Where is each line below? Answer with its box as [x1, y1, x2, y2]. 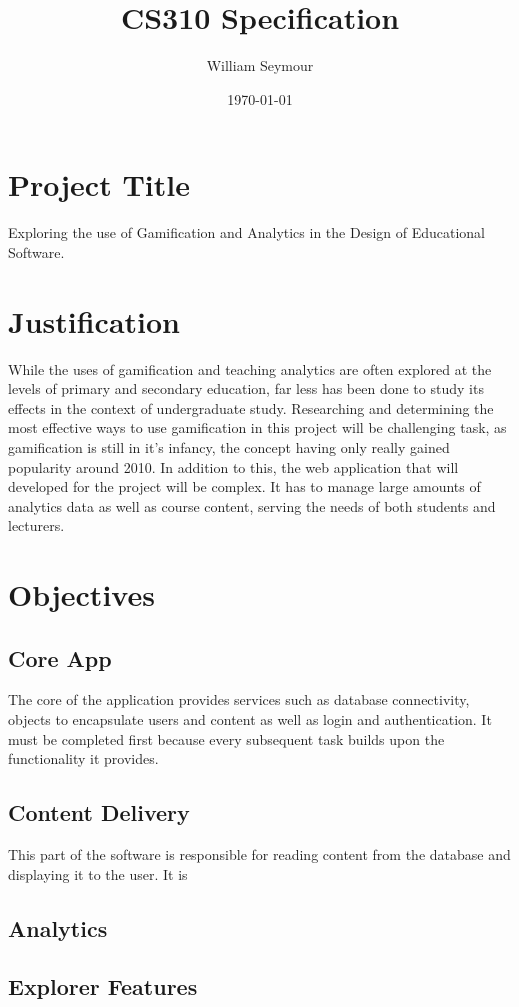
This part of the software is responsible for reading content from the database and [8, 844, 511, 865]
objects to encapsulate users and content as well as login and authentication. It [8, 709, 492, 730]
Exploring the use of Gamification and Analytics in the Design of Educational [8, 222, 486, 243]
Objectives [8, 574, 155, 615]
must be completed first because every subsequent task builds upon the [8, 728, 445, 749]
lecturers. [8, 515, 65, 536]
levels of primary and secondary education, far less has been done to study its [8, 378, 484, 399]
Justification [8, 300, 180, 341]
